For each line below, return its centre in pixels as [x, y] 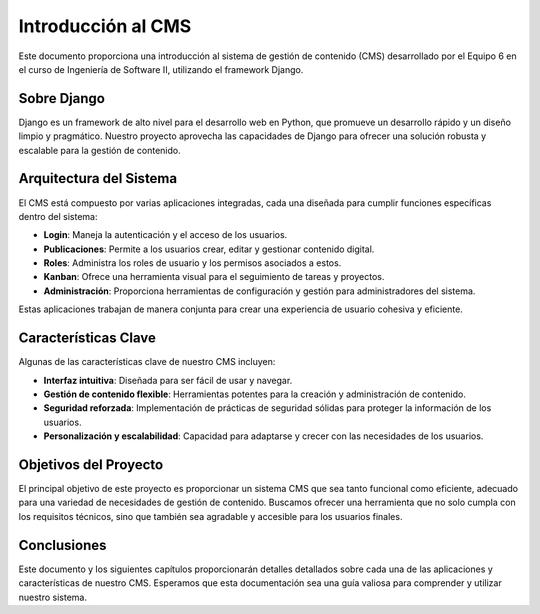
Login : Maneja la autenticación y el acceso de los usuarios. [165, 235]
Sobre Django [61, 98]
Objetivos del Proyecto [91, 464]
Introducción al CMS [105, 26]
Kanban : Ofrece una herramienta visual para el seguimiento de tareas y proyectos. [214, 277]
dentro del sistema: [58, 216]
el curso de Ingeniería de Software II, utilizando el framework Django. [161, 69]
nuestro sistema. [52, 597]
